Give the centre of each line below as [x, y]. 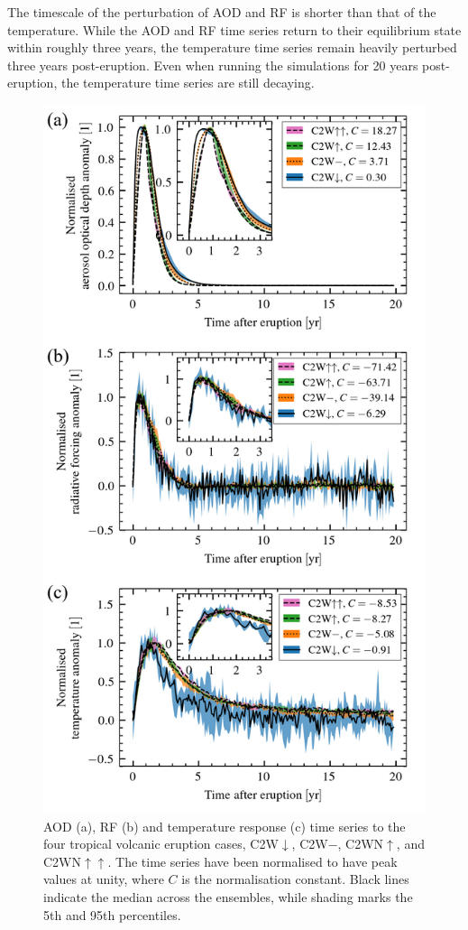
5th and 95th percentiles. [112, 914]
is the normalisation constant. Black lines [295, 879]
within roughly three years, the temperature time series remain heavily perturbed [232, 47]
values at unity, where [104, 879]
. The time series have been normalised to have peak [252, 861]
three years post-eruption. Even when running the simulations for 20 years [213, 65]
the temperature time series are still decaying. [188, 83]
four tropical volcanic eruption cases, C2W [161, 844]
